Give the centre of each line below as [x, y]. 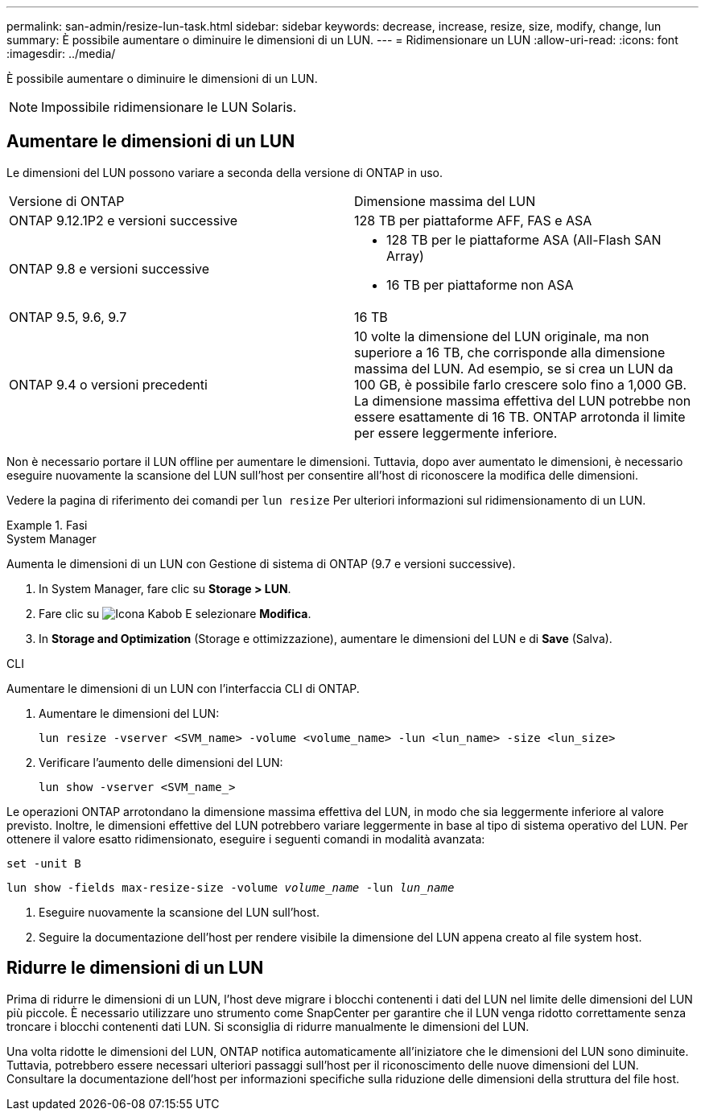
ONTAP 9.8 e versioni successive [109, 268]
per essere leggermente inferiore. [456, 433]
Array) [405, 256]
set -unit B [44, 863]
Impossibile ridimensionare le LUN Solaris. [169, 107]
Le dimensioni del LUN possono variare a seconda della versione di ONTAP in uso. [225, 172]
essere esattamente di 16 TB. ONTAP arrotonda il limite [520, 416]
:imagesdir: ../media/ [61, 54]
